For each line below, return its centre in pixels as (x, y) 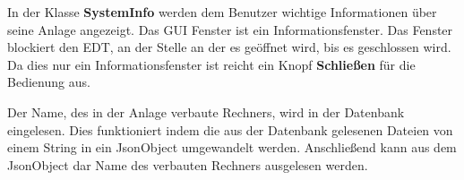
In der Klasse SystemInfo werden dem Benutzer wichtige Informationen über (222, 12)
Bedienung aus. (49, 82)
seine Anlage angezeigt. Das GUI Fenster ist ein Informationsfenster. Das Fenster (230, 29)
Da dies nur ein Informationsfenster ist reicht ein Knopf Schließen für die (211, 64)
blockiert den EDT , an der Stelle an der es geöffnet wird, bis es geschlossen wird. (229, 47)
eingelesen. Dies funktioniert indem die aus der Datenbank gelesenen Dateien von (230, 129)
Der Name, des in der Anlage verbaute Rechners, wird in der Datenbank (206, 111)
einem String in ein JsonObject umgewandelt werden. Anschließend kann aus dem (232, 147)
